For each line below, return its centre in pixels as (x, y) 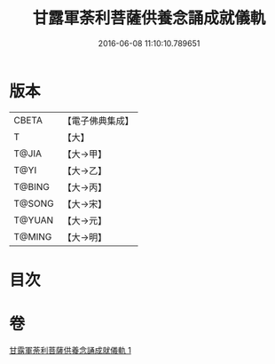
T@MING (33, 236)
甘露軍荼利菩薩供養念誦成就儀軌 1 (70, 350)
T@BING (32, 186)
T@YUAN (34, 220)
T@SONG (34, 203)
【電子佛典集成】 (98, 121)
